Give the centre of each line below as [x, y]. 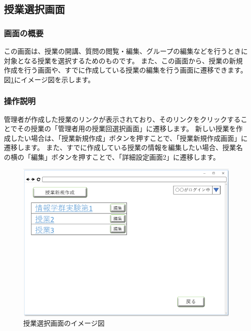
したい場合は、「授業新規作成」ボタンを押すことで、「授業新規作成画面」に [129, 138]
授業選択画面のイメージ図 [64, 323]
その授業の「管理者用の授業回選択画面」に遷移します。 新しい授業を [126, 128]
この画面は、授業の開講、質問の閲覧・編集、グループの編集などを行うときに [126, 51]
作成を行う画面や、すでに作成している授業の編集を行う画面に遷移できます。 [125, 70]
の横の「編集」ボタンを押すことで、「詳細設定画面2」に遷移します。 [112, 157]
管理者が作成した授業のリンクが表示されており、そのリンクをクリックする [122, 119]
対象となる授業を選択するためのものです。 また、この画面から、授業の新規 [123, 60]
